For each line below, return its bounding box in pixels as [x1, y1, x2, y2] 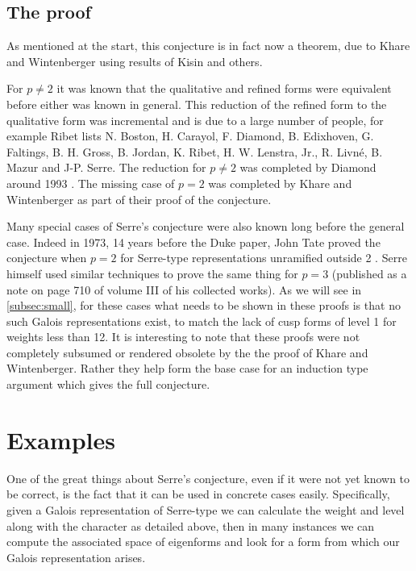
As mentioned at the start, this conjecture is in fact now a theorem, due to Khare [6, 37, 410, 54]
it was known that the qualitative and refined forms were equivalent [56, 80, 392, 97]
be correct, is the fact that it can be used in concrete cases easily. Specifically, [6, 486, 390, 502]
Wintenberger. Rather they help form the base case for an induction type [6, 360, 368, 377]
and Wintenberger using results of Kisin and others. [6, 52, 263, 69]
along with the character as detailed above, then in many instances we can [6, 517, 375, 534]
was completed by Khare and [208, 174, 352, 191]
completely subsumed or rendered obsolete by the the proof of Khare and [6, 344, 368, 361]
